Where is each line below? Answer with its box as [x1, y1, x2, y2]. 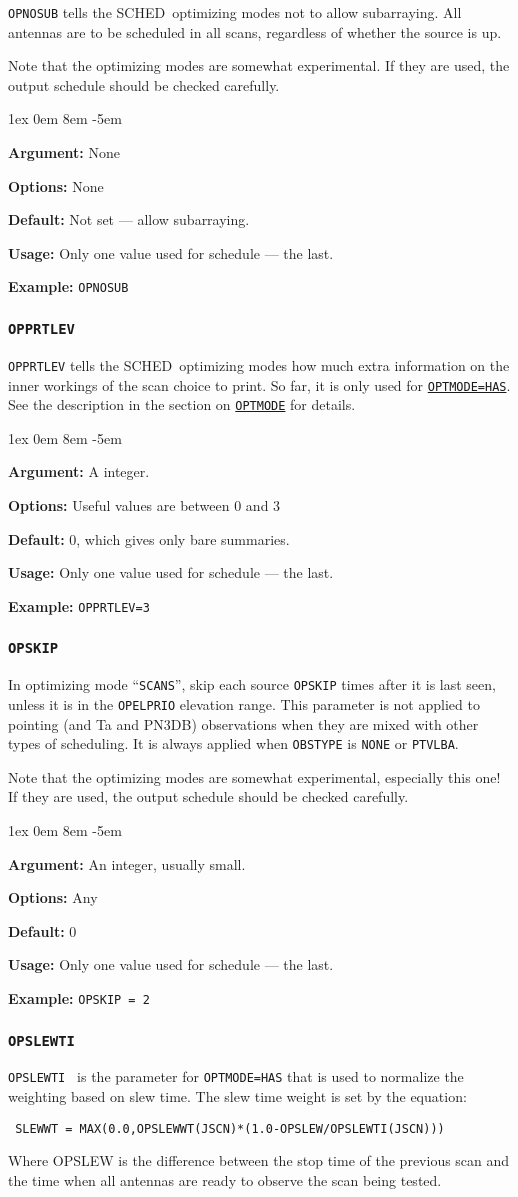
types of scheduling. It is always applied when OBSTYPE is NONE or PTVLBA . [8, 733, 459, 754]
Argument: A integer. [8, 461, 150, 482]
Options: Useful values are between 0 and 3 [8, 495, 281, 515]
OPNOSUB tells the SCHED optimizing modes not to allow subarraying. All [8, 2, 462, 22]
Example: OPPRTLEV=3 [8, 595, 150, 616]
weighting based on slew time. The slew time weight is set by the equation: [8, 1086, 467, 1107]
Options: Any [8, 887, 98, 908]
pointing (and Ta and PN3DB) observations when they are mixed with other [8, 713, 479, 734]
